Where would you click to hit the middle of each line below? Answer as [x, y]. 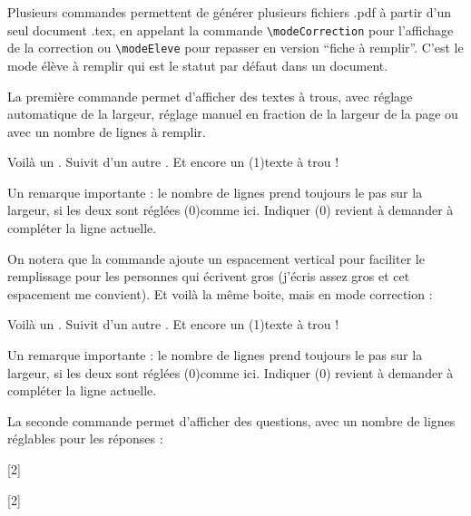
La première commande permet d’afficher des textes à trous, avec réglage [210, 96]
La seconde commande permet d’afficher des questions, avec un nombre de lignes [231, 420]
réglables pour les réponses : [85, 438]
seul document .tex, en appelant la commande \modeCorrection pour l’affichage [231, 29]
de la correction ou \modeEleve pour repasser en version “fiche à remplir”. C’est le [235, 48]
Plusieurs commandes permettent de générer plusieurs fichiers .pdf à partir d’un [230, 12]
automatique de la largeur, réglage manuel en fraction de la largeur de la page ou [233, 114]
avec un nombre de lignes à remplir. [107, 131]
